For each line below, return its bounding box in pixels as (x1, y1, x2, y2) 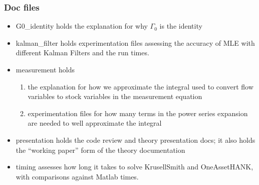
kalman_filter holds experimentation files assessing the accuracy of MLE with (16, 37, 255, 48)
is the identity (159, 21, 202, 31)
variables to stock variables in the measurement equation (28, 91, 202, 102)
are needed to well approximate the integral (28, 118, 162, 128)
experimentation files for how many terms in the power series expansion (28, 108, 248, 118)
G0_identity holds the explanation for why (16, 21, 148, 31)
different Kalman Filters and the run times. (16, 47, 149, 58)
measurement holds (16, 64, 75, 74)
